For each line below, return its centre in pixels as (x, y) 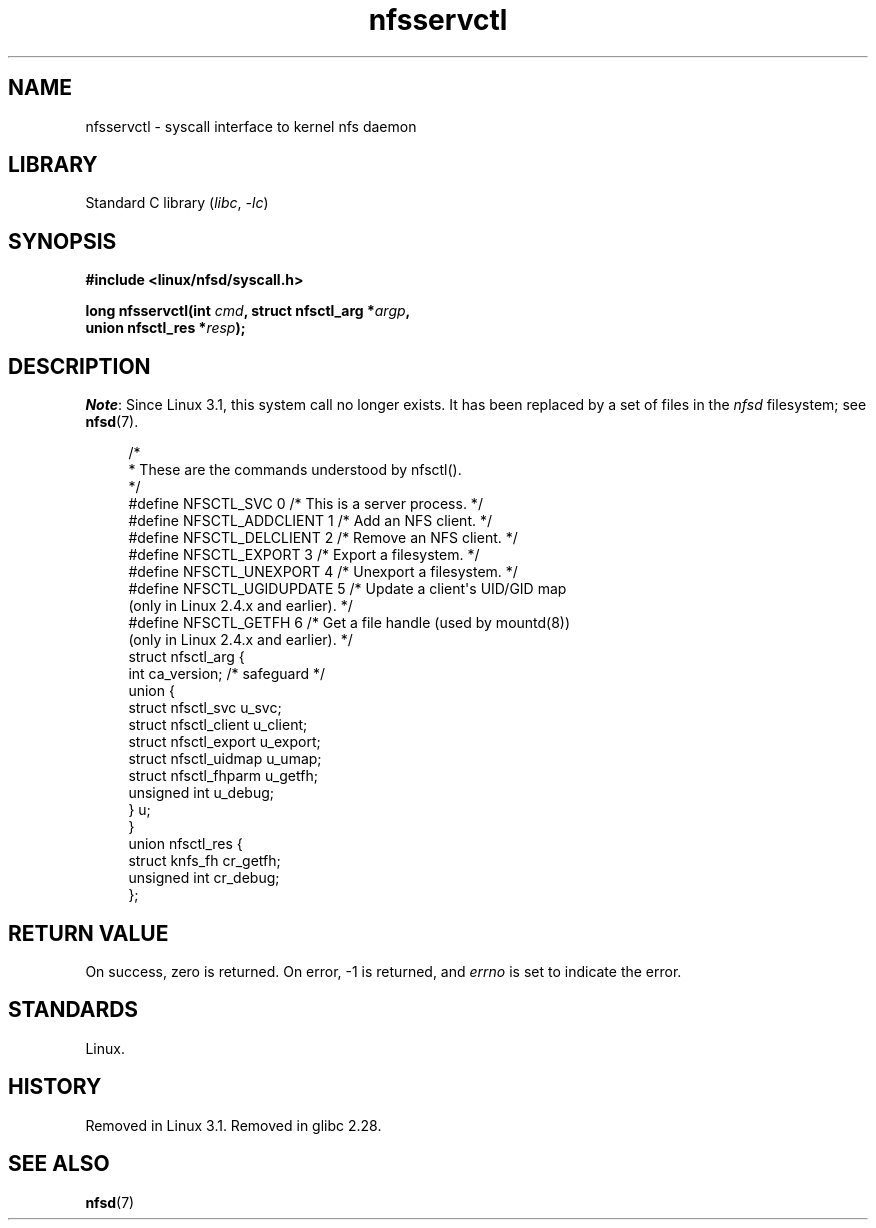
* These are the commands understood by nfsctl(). (295, 470)
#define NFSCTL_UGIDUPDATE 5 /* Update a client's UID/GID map (347, 589)
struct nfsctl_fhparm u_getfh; (223, 776)
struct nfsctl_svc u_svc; (205, 708)
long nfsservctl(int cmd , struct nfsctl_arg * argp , (248, 311)
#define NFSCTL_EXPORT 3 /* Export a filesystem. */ (304, 555)
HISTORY (55, 1087)
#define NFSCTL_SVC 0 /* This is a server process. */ (305, 504)
